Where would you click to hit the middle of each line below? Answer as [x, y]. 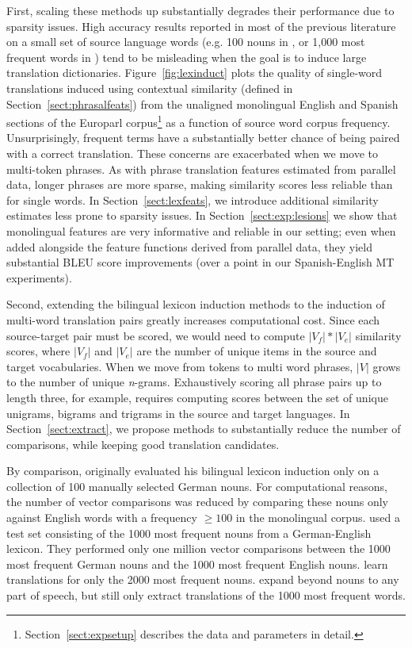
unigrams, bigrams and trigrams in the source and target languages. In [178, 413]
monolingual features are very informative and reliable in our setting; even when [201, 230]
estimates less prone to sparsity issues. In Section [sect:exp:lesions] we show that [202, 215]
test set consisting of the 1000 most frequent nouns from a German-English [189, 533]
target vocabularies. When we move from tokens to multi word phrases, [180, 366]
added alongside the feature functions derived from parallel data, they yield [189, 246]
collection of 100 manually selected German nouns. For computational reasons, [197, 486]
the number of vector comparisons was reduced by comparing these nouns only [198, 502]
